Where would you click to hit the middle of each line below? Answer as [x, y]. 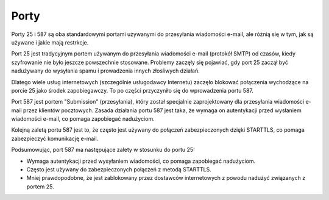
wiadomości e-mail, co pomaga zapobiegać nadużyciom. [83, 119]
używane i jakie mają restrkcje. [50, 42]
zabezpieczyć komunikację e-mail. [55, 138]
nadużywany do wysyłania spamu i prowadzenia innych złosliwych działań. [106, 71]
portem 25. [40, 187]
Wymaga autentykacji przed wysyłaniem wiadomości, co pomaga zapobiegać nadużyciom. [141, 161]
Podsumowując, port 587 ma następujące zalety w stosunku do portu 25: [103, 150]
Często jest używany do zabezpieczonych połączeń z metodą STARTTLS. [119, 170]
